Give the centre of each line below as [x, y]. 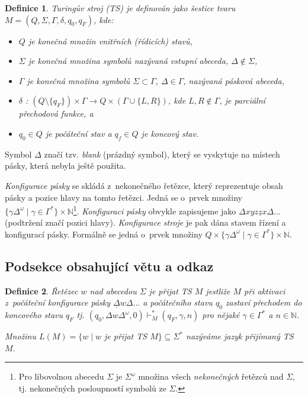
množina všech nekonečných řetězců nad [211, 376]
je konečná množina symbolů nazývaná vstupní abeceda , [128, 61]
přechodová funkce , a [56, 113]
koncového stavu [34, 315]
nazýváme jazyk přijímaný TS [240, 336]
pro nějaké [221, 315]
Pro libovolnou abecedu [61, 376]
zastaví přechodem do [264, 302]
